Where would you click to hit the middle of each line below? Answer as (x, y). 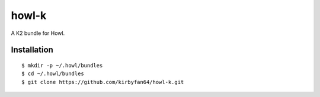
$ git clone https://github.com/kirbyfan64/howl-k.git (103, 82)
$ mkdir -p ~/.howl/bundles (62, 65)
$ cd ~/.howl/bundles (53, 74)
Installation (32, 50)
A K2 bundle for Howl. (38, 33)
